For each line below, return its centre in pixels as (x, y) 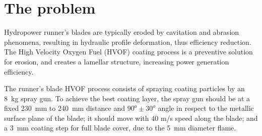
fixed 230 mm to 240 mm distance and (65, 108)
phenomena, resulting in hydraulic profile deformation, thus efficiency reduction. (128, 42)
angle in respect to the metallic (206, 108)
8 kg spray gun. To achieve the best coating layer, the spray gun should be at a (127, 98)
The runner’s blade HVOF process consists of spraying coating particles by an (124, 88)
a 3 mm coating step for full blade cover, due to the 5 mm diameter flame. (120, 128)
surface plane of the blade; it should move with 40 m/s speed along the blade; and (131, 118)
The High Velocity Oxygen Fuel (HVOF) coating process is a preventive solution (128, 52)
